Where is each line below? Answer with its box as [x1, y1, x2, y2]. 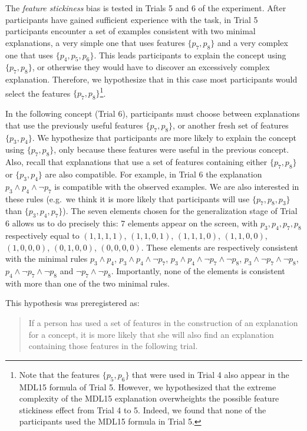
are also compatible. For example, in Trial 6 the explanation [45, 168, 262, 180]
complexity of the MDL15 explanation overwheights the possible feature [19, 392, 279, 404]
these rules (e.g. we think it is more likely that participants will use [5, 192, 250, 205]
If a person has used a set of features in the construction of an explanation [28, 316, 298, 328]
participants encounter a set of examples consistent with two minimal [5, 25, 256, 37]
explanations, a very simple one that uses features [5, 36, 185, 48]
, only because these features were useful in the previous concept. [54, 143, 289, 156]
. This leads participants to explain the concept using [94, 48, 286, 61]
